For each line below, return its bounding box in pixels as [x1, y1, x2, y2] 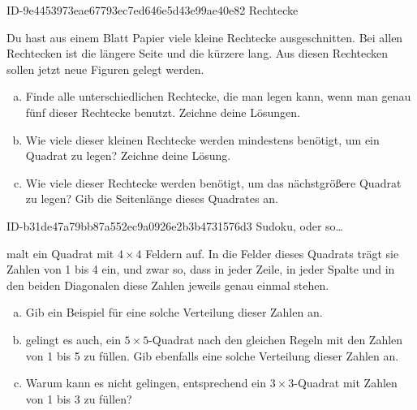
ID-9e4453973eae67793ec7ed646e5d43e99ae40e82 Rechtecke [6, 2, 299, 18]
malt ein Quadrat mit [6, 244, 114, 261]
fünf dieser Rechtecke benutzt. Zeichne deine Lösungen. [25, 103, 300, 120]
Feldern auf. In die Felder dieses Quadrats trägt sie [145, 244, 399, 261]
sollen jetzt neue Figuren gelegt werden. [6, 60, 204, 77]
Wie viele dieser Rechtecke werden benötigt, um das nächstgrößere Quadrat [25, 174, 402, 191]
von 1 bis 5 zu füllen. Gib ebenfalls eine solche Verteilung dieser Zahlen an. [25, 347, 399, 364]
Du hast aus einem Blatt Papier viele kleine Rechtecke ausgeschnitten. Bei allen [6, 28, 403, 45]
